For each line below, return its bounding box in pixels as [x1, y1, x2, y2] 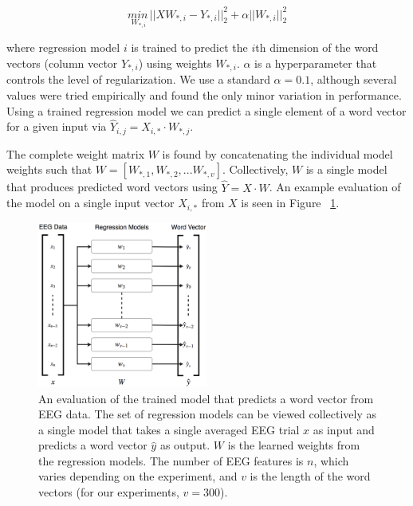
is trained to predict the [131, 39, 248, 56]
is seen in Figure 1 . [241, 194, 340, 211]
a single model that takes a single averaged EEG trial [38, 421, 300, 437]
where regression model [6, 39, 120, 56]
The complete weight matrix [6, 145, 145, 162]
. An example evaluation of [269, 178, 401, 195]
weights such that [6, 161, 92, 178]
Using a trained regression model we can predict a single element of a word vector [6, 102, 407, 119]
